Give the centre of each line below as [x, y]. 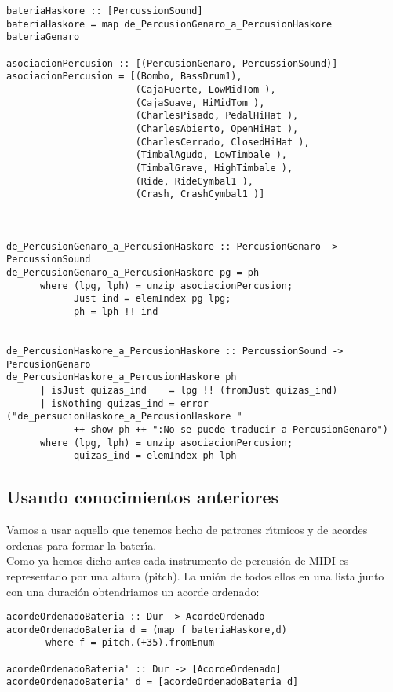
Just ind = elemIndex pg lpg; [152, 299]
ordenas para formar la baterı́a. [82, 545]
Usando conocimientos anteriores [143, 497]
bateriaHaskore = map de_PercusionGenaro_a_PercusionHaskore [169, 24]
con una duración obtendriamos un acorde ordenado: [133, 591]
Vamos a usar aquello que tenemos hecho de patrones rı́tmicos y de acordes [187, 530]
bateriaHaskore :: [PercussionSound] [105, 11]
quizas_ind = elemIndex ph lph [155, 456]
